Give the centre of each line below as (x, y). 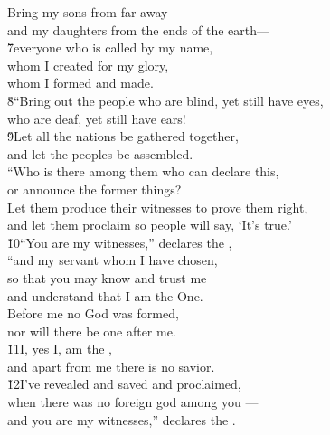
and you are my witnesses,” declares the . (122, 419)
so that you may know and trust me (107, 277)
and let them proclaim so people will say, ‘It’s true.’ (150, 225)
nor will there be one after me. (92, 331)
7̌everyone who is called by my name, (110, 47)
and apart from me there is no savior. (111, 366)
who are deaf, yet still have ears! (97, 118)
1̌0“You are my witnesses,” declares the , (120, 242)
